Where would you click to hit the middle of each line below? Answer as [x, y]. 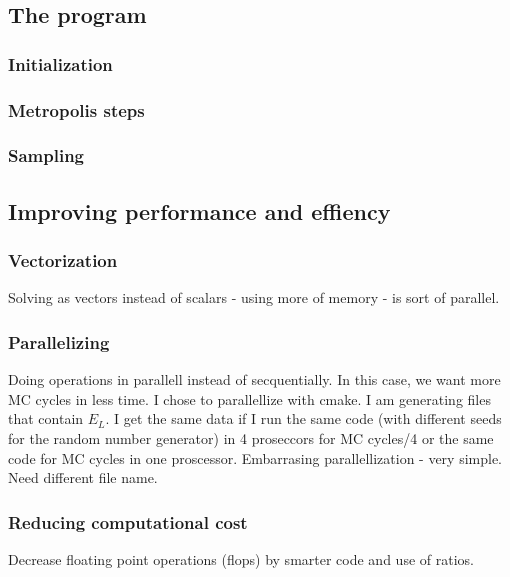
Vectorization [63, 260]
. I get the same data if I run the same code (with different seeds [303, 418]
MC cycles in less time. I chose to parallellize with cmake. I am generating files [249, 398]
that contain [46, 418]
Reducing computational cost [128, 521]
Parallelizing [59, 341]
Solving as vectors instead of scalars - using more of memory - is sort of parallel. [254, 297]
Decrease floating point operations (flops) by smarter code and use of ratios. [241, 558]
